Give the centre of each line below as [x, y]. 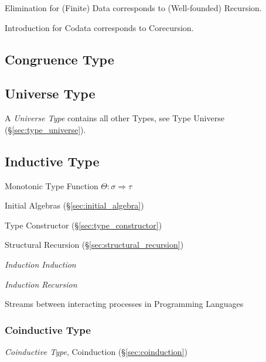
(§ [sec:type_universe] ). [45, 129]
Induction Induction [40, 264]
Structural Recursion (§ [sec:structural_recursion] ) [94, 245]
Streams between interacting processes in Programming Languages [124, 304]
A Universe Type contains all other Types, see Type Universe [115, 118]
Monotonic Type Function [52, 185]
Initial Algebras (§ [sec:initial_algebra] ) [74, 205]
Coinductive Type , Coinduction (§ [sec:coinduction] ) [96, 351]
